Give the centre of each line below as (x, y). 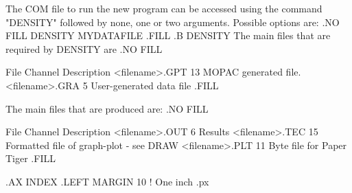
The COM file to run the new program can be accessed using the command (164, 8)
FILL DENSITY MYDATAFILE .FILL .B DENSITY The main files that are (168, 35)
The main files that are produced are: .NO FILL (107, 108)
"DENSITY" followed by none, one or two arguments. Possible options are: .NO (173, 22)
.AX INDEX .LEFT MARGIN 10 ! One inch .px (107, 181)
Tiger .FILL (31, 158)
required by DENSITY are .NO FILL (84, 48)
